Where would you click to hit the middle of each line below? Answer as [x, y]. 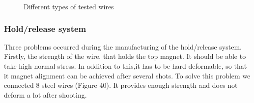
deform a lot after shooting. [45, 94]
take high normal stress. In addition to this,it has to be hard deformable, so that [126, 66]
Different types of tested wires [69, 6]
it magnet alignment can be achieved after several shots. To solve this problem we [127, 75]
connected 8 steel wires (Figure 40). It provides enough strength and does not [121, 85]
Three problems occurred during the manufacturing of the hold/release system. [123, 46]
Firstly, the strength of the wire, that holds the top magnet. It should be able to [125, 56]
